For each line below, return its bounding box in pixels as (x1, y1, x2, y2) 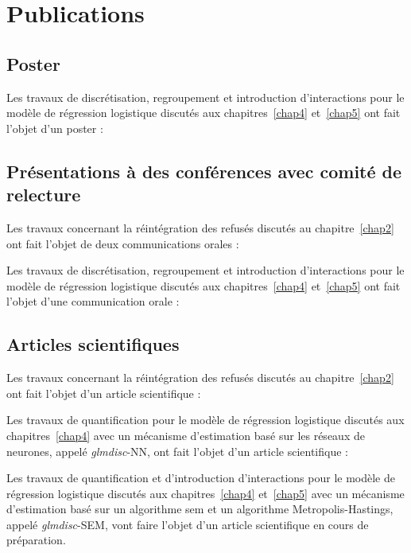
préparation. (6, 532, 66, 548)
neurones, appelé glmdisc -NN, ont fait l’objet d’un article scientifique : (6, 442, 348, 459)
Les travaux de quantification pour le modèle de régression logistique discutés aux (6, 411, 405, 428)
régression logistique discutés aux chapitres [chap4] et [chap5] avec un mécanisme (6, 485, 405, 501)
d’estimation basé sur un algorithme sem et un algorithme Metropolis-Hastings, (6, 500, 394, 517)
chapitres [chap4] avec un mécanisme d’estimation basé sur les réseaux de (6, 426, 365, 443)
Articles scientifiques (6, 332, 180, 356)
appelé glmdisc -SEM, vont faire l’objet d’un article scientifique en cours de (6, 516, 369, 532)
